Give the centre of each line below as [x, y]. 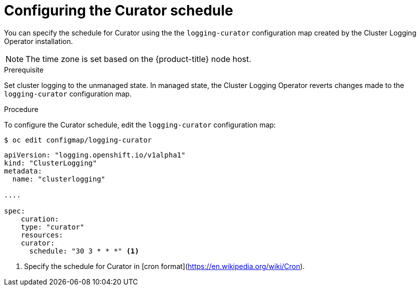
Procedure [21, 109]
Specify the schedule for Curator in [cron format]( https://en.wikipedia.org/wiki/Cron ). [164, 266]
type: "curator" [53, 227]
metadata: [23, 171]
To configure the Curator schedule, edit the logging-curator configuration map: [140, 124]
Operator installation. [39, 41]
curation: [40, 219]
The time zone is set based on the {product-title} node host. [138, 59]
